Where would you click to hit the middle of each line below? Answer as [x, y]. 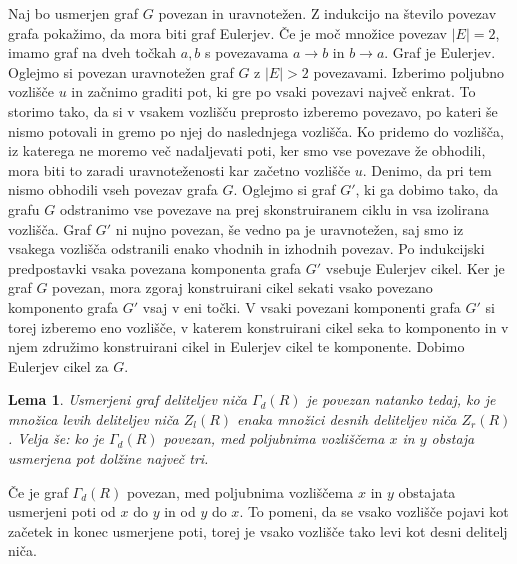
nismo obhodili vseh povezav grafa [113, 189]
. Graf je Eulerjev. [440, 52]
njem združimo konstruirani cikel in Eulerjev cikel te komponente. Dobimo [236, 346]
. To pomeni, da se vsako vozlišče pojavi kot [374, 511]
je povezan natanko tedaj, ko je [401, 399]
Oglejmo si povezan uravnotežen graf [121, 71]
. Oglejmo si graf [284, 189]
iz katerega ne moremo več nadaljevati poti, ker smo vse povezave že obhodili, [247, 150]
